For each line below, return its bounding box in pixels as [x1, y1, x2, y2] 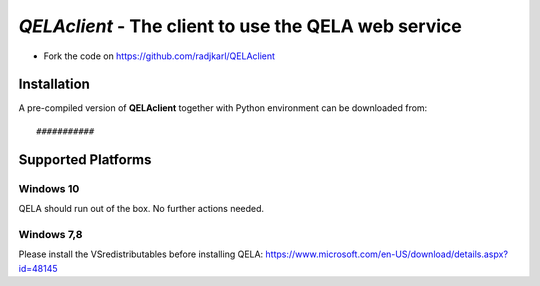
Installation [18, 76, 90, 93]
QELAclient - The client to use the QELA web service [18, 15, 462, 37]
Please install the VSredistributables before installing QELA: [18, 248, 264, 260]
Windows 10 [18, 181, 80, 195]
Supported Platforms [18, 151, 152, 168]
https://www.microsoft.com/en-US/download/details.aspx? [265, 248, 509, 260]
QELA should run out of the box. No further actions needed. [18, 203, 265, 214]
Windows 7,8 [18, 227, 83, 241]
